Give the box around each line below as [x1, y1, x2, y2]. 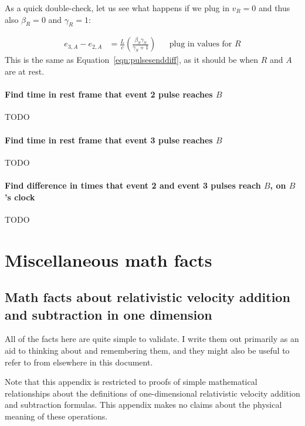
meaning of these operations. [5, 410, 108, 422]
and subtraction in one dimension [5, 305, 212, 323]
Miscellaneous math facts [5, 247, 212, 271]
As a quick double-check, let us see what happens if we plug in [5, 2, 229, 14]
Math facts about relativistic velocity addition [5, 288, 290, 306]
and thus [258, 2, 290, 14]
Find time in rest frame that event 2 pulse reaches [5, 88, 213, 100]
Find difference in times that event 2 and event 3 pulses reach [5, 179, 261, 191]
